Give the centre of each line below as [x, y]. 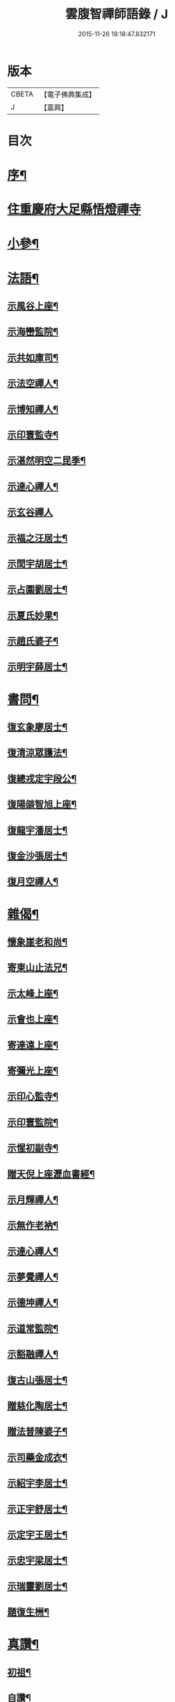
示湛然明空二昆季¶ [47, 461]
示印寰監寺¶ [33, 435]
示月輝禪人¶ [33, 1200]
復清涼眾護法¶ [37, 753]
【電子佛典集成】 [68, 94]
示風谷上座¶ [33, 306]
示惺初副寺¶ [33, 1148]
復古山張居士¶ [37, 1380]
